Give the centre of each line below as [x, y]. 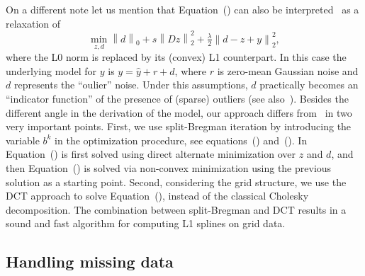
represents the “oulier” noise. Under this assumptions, [131, 85]
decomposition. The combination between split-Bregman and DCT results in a [176, 209]
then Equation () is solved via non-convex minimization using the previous [169, 167]
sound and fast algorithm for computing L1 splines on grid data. [146, 223]
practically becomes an [309, 85]
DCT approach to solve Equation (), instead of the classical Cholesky [157, 196]
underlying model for [51, 70]
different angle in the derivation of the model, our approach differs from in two [179, 112]
